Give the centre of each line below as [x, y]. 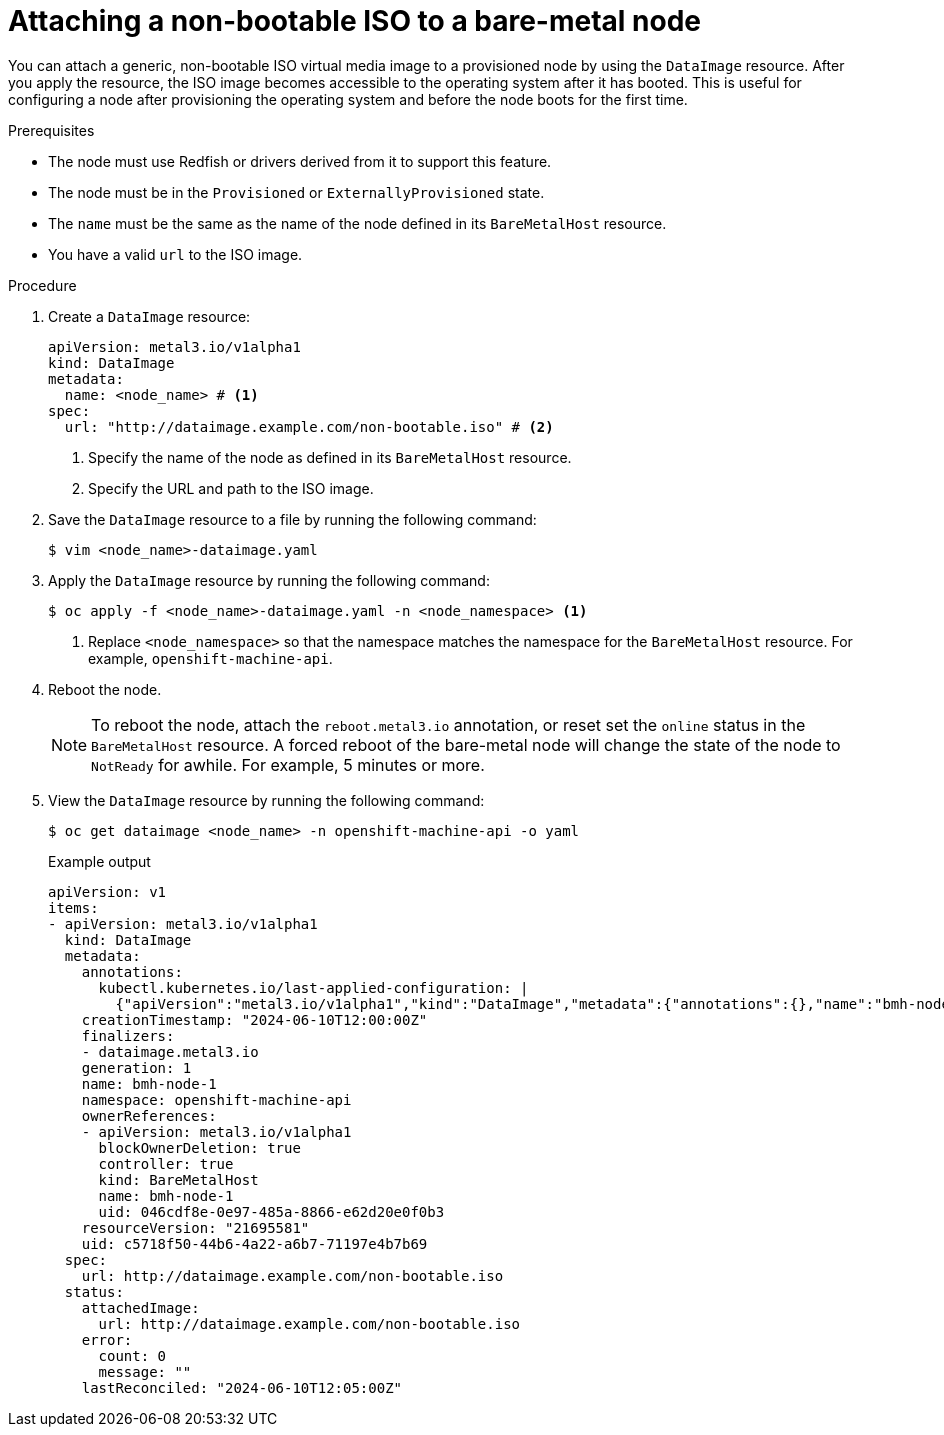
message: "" [145, 1371]
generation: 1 [136, 1067]
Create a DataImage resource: [149, 316]
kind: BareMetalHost [178, 1179]
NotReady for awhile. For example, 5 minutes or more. [288, 764]
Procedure [42, 285]
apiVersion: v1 [107, 891]
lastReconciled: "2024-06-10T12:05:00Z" [242, 1387]
